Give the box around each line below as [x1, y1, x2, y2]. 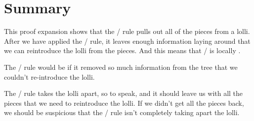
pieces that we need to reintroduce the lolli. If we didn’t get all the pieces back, [4, 97, 244, 108]
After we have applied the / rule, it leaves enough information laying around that [4, 35, 251, 46]
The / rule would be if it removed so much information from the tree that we [4, 61, 238, 72]
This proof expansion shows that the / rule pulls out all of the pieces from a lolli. [4, 26, 250, 36]
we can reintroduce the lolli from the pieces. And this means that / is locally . [4, 45, 241, 56]
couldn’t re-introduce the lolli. [4, 71, 95, 82]
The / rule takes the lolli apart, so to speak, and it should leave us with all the [4, 88, 243, 98]
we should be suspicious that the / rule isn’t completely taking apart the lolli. [4, 107, 240, 118]
